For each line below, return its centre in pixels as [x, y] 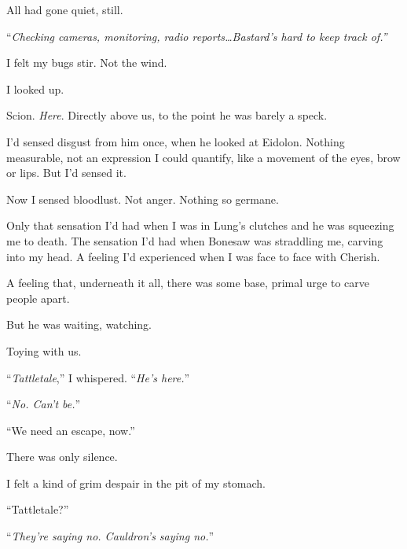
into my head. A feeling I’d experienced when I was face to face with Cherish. [193, 256]
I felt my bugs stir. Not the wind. [87, 63]
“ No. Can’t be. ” [44, 404]
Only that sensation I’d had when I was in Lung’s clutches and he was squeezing [200, 225]
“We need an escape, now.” [71, 430]
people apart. [38, 298]
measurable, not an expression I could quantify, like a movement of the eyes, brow [203, 157]
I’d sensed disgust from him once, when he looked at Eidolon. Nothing [176, 141]
